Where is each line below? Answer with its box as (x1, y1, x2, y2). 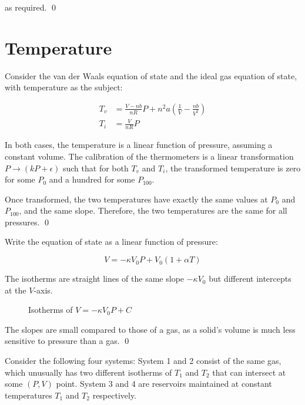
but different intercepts (209, 272, 291, 285)
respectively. (92, 389, 137, 401)
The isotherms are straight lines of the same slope (5, 272, 185, 285)
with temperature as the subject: (5, 81, 123, 93)
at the (5, 283, 26, 296)
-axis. (33, 283, 53, 296)
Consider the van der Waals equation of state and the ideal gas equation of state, (5, 69, 297, 82)
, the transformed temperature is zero (165, 161, 301, 174)
